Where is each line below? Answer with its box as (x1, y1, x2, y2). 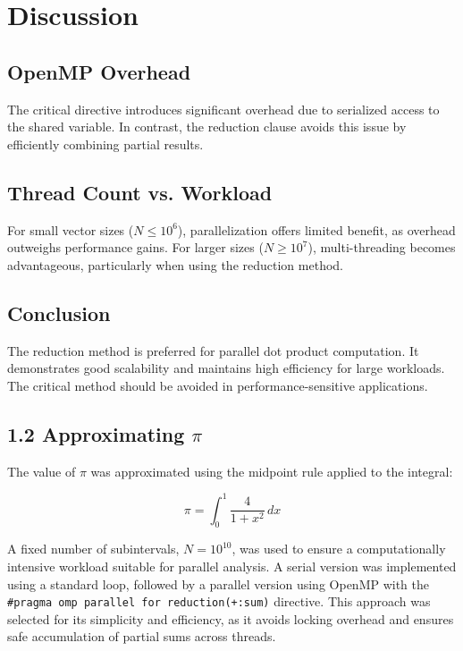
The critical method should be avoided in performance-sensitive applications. (7, 376, 428, 394)
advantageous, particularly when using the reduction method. (7, 255, 343, 274)
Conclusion (7, 299, 111, 326)
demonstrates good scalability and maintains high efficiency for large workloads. (7, 359, 445, 377)
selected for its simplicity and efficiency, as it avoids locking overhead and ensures (7, 609, 454, 628)
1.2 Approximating (7, 419, 185, 447)
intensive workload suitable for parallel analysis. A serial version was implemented (7, 557, 457, 576)
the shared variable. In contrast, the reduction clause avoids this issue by (7, 117, 407, 136)
